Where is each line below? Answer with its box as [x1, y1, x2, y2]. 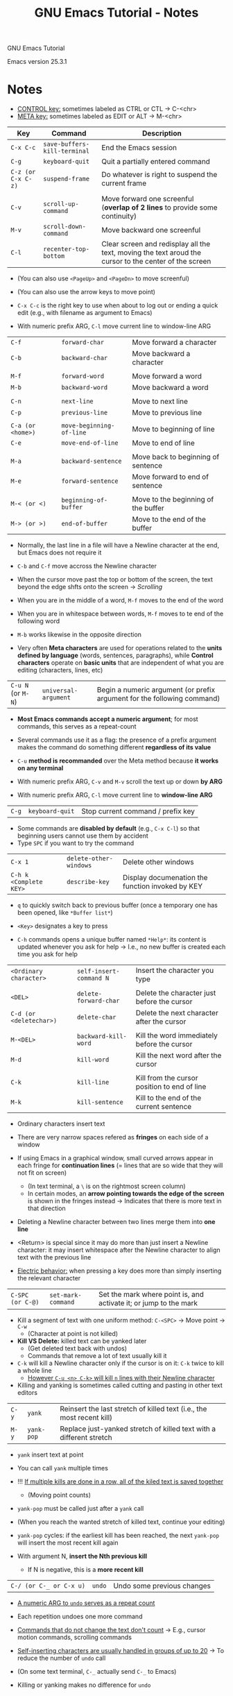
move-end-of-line [61, 439, 119, 447]
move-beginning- [61, 422, 115, 430]
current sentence [135, 1102, 192, 1112]
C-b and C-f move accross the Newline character [17, 562, 157, 570]
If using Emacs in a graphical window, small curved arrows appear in [17, 1154, 214, 1162]
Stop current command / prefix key [80, 806, 196, 816]
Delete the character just [135, 988, 216, 998]
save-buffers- [42, 140, 90, 149]
